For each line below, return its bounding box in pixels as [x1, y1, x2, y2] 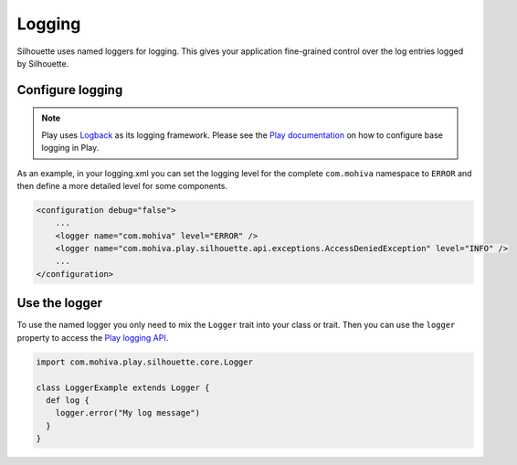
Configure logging [16, 82, 123, 98]
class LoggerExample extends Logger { [36, 382, 210, 393]
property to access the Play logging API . [16, 332, 169, 343]
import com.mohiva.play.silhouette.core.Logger [36, 356, 253, 367]
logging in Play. [41, 143, 100, 153]
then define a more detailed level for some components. [16, 180, 228, 191]
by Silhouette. [16, 58, 69, 69]
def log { [46, 395, 90, 406]
